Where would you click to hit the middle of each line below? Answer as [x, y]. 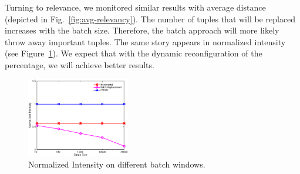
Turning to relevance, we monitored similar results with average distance [135, 7]
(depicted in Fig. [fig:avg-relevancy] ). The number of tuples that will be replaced [150, 19]
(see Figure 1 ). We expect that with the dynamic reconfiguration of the [134, 53]
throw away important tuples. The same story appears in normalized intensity [145, 41]
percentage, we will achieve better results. [80, 64]
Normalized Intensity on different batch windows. [117, 164]
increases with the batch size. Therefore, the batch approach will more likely [142, 30]
